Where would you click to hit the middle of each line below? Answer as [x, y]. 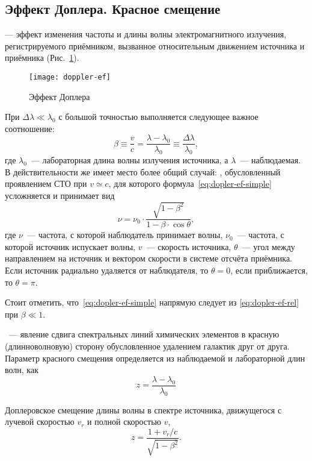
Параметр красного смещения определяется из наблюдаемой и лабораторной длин [155, 358]
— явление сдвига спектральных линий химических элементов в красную [144, 334]
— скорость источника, [189, 246]
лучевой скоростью [40, 422]
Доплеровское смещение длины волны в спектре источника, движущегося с [143, 409]
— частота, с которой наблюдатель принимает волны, [125, 235]
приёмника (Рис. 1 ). [42, 58]
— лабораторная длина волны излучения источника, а [130, 160]
